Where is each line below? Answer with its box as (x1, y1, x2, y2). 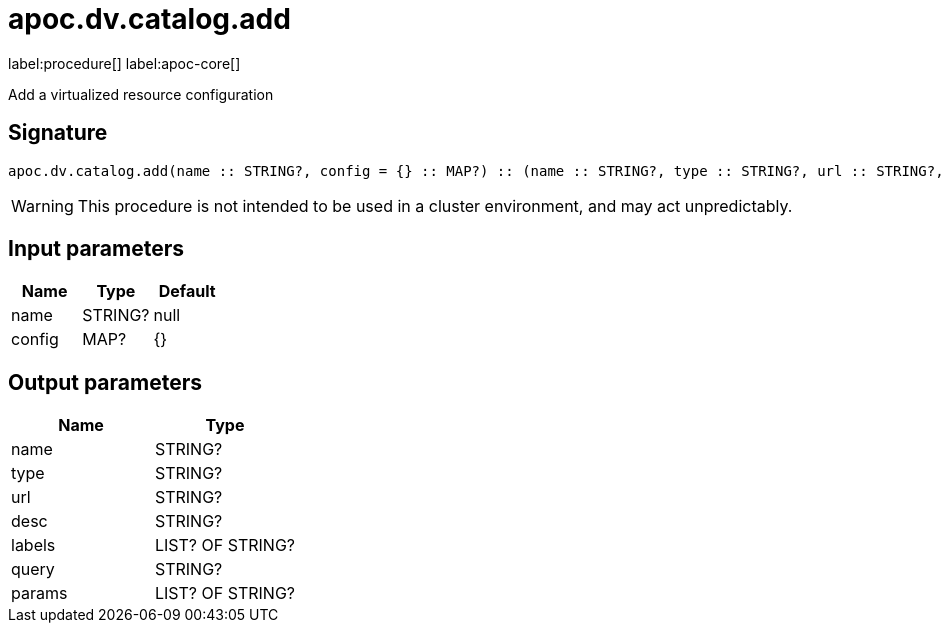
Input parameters (8, 236, 185, 262)
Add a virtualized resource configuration (8, 85, 274, 103)
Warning (11, 195, 74, 216)
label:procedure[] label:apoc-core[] (8, 54, 241, 72)
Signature (8, 120, 108, 146)
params (11, 583, 68, 604)
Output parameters (8, 369, 202, 395)
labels (11, 535, 56, 556)
